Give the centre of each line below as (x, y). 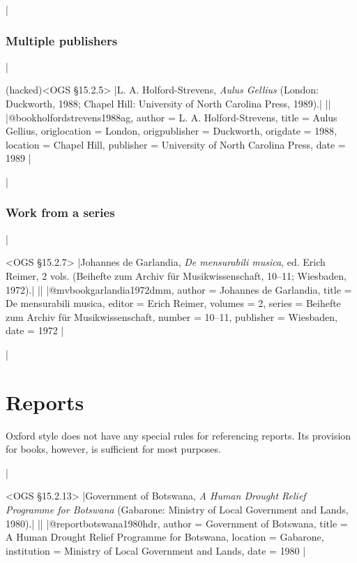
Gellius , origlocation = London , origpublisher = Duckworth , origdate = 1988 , (172, 131)
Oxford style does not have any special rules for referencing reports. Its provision (178, 435)
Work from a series (60, 212)
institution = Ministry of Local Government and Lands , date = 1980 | (156, 550)
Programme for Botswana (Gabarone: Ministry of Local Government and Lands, (177, 510)
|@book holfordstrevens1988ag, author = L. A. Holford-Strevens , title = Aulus (172, 117)
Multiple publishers (62, 40)
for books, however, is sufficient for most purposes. (113, 449)
